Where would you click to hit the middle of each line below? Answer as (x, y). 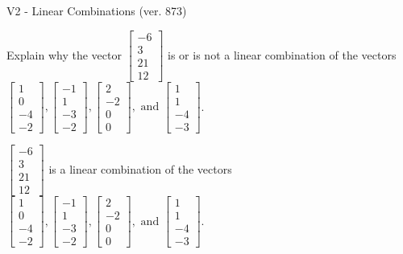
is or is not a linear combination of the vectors (282, 54)
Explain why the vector (64, 54)
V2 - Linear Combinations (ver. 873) (97, 10)
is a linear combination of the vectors (140, 168)
